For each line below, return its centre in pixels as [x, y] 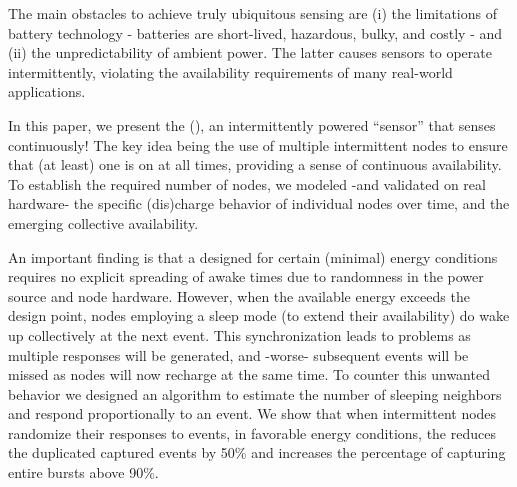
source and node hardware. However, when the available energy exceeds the [239, 295]
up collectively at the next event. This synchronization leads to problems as [239, 334]
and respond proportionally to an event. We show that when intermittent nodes [252, 413]
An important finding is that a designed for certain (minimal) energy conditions [253, 256]
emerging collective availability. [103, 222]
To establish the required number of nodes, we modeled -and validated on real [247, 183]
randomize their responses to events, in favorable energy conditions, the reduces [252, 432]
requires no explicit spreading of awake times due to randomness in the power [246, 276]
